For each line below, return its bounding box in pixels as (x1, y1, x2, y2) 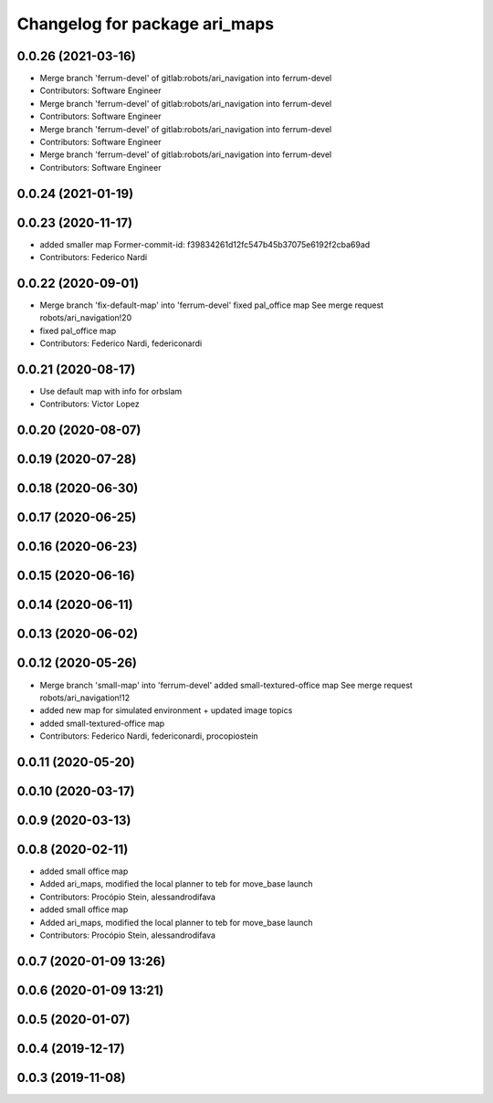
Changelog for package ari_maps (16, 14, 274, 34)
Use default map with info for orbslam (39, 386, 183, 397)
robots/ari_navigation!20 (39, 312, 132, 323)
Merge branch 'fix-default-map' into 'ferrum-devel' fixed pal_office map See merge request (39, 299, 383, 310)
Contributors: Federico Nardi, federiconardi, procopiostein (39, 730, 259, 741)
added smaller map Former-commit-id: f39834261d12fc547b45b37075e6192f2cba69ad (39, 238, 371, 250)
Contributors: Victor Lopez (39, 398, 141, 410)
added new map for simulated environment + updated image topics (39, 705, 293, 716)
